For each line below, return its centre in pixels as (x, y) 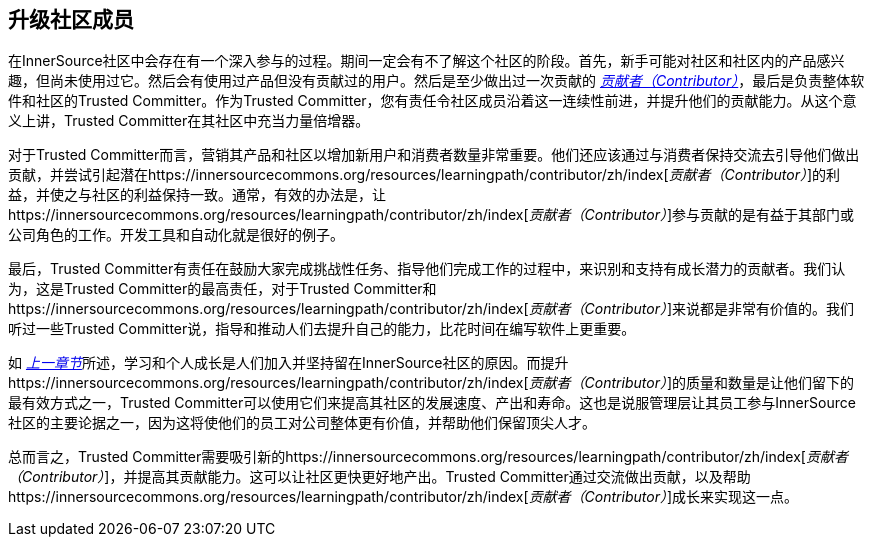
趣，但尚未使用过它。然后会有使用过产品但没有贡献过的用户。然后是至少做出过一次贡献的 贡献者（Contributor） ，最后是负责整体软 (436, 81)
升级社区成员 (71, 19)
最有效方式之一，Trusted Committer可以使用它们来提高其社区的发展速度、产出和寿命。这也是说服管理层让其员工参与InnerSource (432, 403)
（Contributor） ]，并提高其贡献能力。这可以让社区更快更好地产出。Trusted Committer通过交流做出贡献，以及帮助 (379, 477)
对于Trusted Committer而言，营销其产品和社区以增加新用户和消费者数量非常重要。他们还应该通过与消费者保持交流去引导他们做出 (434, 155)
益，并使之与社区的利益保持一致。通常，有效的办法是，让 (197, 195)
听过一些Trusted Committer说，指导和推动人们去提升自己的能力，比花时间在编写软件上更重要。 (322, 329)
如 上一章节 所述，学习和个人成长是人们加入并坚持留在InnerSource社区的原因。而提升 (288, 363)
